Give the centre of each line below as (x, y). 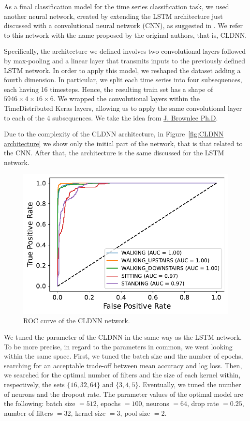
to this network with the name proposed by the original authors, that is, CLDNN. (125, 35)
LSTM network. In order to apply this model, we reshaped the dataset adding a (122, 70)
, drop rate (203, 403)
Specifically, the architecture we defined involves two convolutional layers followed (125, 51)
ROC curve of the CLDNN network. (77, 321)
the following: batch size (40, 403)
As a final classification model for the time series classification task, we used (117, 6)
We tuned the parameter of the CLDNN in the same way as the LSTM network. (123, 337)
